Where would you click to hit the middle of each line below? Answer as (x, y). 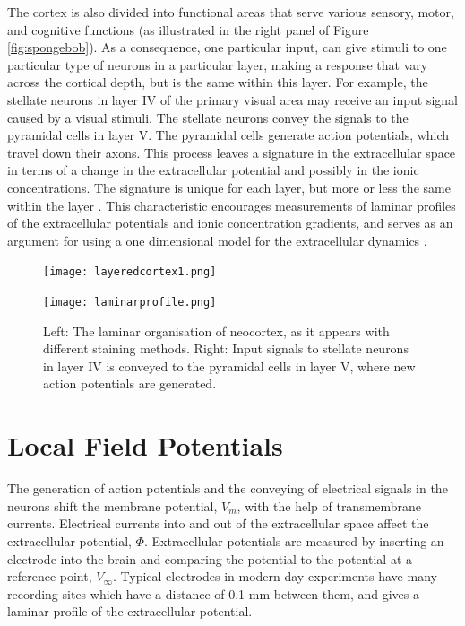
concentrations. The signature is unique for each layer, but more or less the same (229, 187)
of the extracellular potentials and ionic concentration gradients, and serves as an (230, 223)
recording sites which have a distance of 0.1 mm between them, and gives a (213, 593)
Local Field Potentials (145, 445)
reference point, (50, 576)
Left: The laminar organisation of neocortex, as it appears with (216, 330)
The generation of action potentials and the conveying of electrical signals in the (228, 488)
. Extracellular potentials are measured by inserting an (294, 540)
